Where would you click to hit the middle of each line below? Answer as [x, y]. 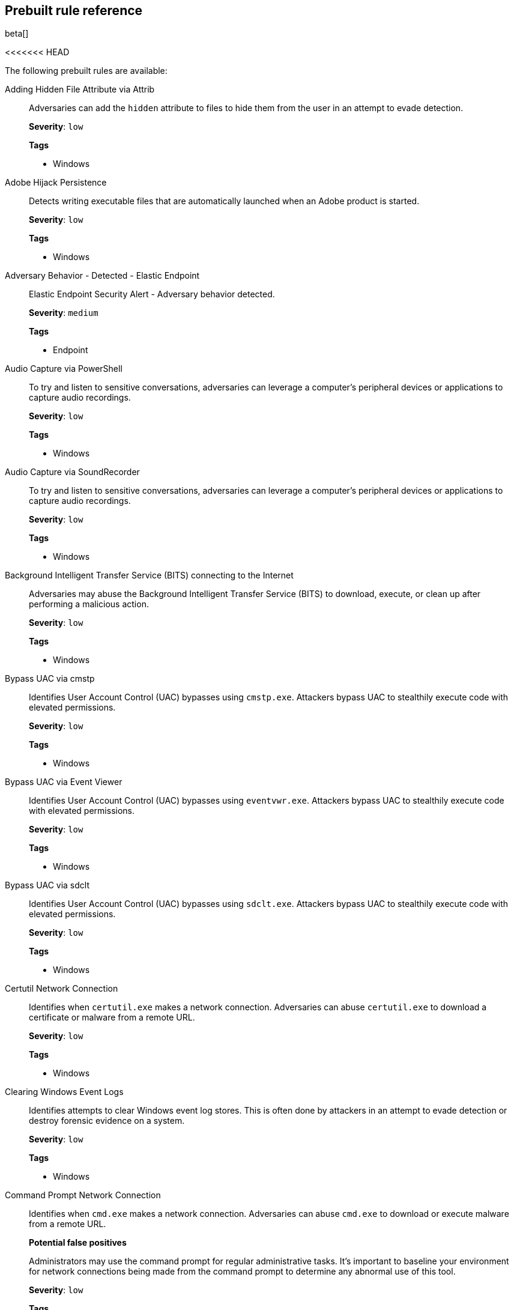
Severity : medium [64, 313]
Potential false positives [78, 1243]
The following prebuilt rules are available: [86, 71]
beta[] [17, 34]
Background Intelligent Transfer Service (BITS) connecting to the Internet [149, 575]
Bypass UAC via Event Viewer [64, 782]
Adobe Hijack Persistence [56, 183]
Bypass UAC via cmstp [50, 679]
